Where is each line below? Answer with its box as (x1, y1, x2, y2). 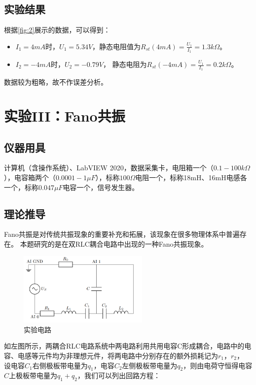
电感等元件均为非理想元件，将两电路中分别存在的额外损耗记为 (17, 350, 218, 360)
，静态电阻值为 (92, 41, 141, 51)
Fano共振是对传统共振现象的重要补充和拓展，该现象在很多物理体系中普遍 (4, 229, 240, 239)
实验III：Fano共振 (4, 106, 125, 126)
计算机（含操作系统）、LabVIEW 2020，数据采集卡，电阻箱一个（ (4, 162, 214, 173)
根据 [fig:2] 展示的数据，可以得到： (4, 25, 110, 35)
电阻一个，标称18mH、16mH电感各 (135, 172, 247, 183)
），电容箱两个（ (4, 172, 56, 183)
